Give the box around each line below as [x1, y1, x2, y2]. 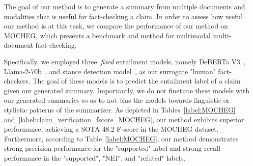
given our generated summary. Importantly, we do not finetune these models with [4, 85, 250, 95]
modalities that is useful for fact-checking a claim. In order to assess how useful [4, 11, 243, 21]
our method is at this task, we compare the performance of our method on [4, 21, 228, 31]
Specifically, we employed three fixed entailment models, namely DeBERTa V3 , [4, 56, 246, 66]
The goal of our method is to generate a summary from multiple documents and [4, 1, 245, 11]
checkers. [4, 76, 30, 86]
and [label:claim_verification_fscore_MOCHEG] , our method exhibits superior [4, 114, 244, 124]
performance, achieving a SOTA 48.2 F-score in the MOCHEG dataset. [4, 124, 219, 134]
